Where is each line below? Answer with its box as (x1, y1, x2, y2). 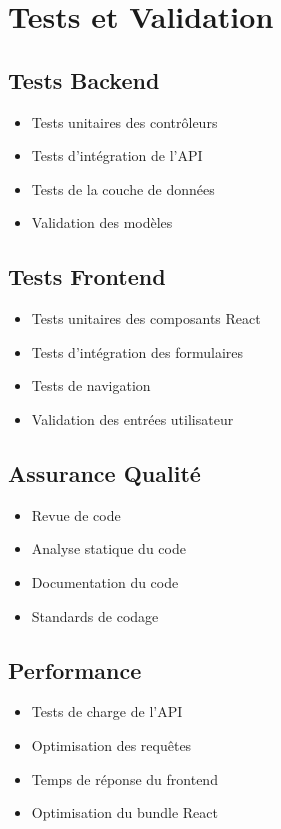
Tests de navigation (31, 375, 151, 396)
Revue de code (31, 504, 121, 525)
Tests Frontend (8, 261, 166, 292)
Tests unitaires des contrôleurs (31, 111, 218, 132)
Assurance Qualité (8, 457, 201, 488)
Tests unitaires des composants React (31, 308, 261, 329)
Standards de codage (31, 605, 159, 626)
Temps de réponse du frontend (31, 768, 218, 789)
